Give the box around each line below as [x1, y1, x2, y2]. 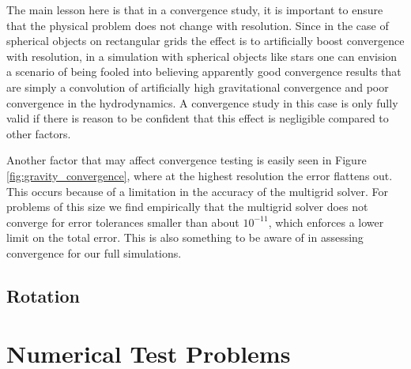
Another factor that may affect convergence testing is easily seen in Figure [6, 152, 367, 168]
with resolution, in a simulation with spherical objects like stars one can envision [6, 47, 398, 64]
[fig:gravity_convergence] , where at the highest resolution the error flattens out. [6, 167, 393, 183]
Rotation [6, 283, 80, 307]
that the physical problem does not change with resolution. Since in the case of [6, 17, 389, 33]
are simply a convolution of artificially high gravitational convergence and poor [6, 78, 389, 95]
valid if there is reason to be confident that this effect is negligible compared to [6, 110, 389, 126]
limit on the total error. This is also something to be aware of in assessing [6, 229, 364, 246]
